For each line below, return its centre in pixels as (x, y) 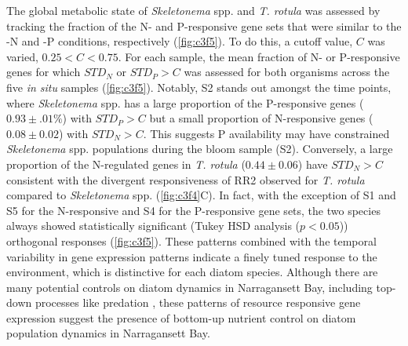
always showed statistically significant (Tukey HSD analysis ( (153, 226)
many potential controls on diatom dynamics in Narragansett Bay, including (189, 287)
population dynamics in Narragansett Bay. (108, 333)
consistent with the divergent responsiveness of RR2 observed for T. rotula (186, 179)
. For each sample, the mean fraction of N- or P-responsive (259, 56)
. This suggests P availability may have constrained (266, 133)
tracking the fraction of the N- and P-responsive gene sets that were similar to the (204, 25)
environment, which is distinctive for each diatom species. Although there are (192, 272)
